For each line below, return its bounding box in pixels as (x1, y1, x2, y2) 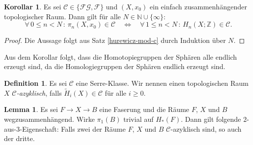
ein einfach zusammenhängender (150, 1, 247, 11)
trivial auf (123, 113, 154, 124)
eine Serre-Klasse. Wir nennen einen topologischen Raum (76, 77, 249, 88)
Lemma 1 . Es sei (4, 104, 58, 114)
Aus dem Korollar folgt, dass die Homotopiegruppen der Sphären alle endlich (4, 51, 237, 62)
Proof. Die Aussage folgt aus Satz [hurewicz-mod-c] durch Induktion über (4, 35, 226, 45)
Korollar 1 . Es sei (4, 1, 61, 11)
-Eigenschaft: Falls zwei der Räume (19, 123, 126, 134)
